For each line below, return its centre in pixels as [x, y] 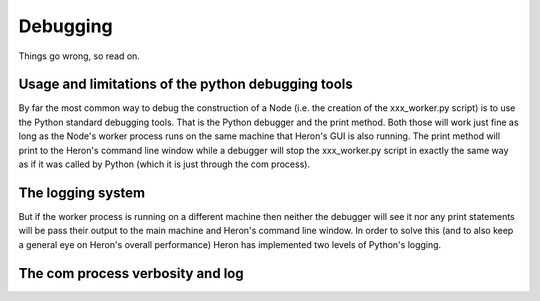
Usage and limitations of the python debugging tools [186, 84]
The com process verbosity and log [131, 273]
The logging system [82, 192]
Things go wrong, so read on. [79, 56]
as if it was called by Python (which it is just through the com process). [164, 164]
